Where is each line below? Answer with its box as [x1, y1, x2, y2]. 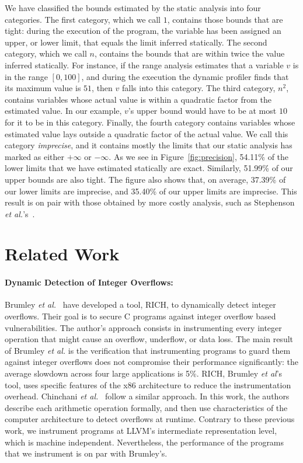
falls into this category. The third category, [121, 82, 276, 94]
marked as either [5, 150, 65, 162]
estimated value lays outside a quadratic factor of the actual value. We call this [5, 127, 288, 140]
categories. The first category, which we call [5, 13, 161, 25]
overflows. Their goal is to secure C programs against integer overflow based [5, 310, 276, 322]
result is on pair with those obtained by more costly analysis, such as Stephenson [5, 196, 295, 208]
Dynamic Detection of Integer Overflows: [5, 276, 173, 288]
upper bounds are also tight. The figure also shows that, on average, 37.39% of [5, 173, 286, 185]
